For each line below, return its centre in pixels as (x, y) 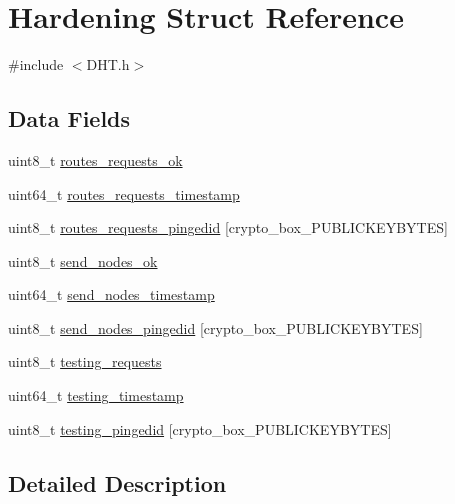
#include (36, 64)
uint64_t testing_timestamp (96, 395)
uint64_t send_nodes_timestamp (111, 294)
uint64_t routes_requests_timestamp (124, 193)
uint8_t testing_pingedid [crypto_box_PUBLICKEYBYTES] (200, 428)
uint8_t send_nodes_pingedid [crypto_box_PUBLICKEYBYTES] (215, 327)
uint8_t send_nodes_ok (83, 260)
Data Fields (69, 118)
